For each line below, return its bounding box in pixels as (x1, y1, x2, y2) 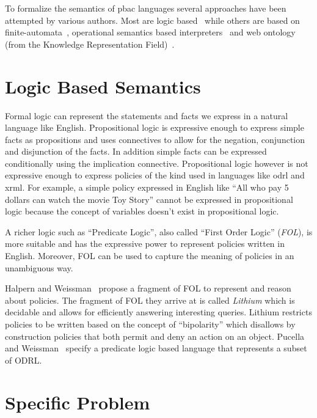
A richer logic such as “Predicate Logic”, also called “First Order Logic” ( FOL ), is (5, 225, 313, 238)
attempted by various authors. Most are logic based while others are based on (5, 13, 300, 26)
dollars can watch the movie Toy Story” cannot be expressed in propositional (5, 193, 293, 205)
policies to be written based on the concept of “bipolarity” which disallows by (5, 318, 296, 330)
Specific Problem (5, 389, 150, 414)
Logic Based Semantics (5, 73, 201, 98)
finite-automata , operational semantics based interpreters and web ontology (5, 26, 296, 38)
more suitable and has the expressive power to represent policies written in (5, 237, 285, 250)
